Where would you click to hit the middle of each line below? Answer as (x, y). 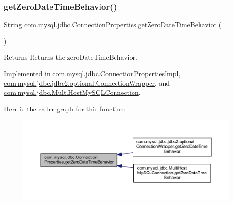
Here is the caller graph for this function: (65, 108)
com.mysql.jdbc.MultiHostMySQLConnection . (72, 92)
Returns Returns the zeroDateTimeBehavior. (71, 57)
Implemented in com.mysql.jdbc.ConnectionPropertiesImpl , (92, 73)
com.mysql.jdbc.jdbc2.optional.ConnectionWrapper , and (87, 83)
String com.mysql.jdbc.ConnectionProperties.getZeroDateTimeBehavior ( (113, 24)
